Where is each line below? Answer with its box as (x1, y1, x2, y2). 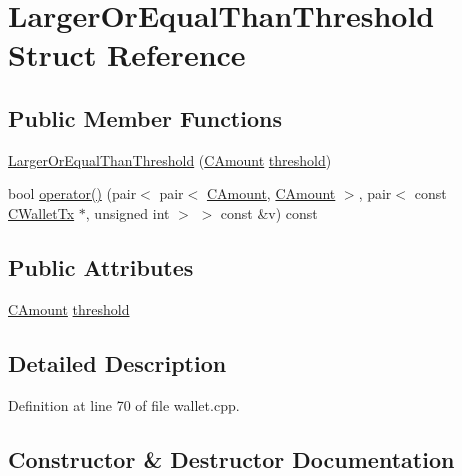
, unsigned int (85, 202, 170, 223)
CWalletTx (8, 202, 75, 223)
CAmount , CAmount (206, 183, 336, 204)
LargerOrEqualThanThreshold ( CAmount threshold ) (8, 149, 332, 170)
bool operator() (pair (8, 183, 137, 204)
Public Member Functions (8, 102, 282, 133)
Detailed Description (8, 347, 227, 378)
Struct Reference (8, 34, 246, 75)
